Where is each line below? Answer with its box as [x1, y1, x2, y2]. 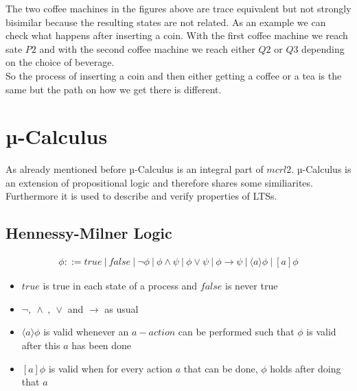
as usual [104, 301, 139, 316]
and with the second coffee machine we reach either [39, 41, 255, 56]
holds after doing [270, 361, 341, 375]
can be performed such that [178, 324, 295, 339]
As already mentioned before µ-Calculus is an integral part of [5, 162, 264, 176]
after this [21, 338, 60, 353]
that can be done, [183, 361, 258, 375]
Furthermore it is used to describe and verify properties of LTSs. [5, 189, 277, 203]
